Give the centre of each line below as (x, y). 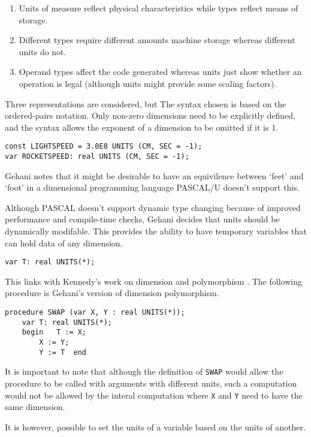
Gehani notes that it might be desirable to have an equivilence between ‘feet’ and (154, 175)
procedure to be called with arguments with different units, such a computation (151, 383)
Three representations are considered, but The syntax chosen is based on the (146, 103)
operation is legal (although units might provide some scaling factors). (148, 83)
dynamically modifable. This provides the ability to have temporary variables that (156, 231)
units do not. (43, 51)
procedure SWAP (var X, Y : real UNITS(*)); (95, 313)
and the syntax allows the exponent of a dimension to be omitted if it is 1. (142, 127)
